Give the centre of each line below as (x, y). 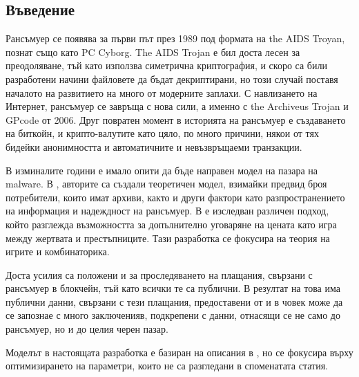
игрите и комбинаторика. (58, 251)
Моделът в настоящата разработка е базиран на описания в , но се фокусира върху (179, 352)
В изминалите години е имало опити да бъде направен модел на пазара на (162, 170)
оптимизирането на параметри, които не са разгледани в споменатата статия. (167, 366)
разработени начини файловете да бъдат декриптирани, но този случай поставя (172, 79)
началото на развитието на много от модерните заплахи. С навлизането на (162, 92)
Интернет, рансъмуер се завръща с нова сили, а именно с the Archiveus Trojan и (177, 106)
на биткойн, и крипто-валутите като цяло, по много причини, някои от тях (162, 133)
